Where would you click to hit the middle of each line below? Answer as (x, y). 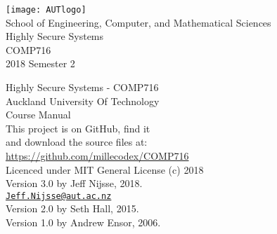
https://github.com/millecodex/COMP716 (97, 156)
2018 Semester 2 (40, 63)
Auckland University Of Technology (83, 101)
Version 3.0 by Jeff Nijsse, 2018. (74, 183)
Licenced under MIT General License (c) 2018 (105, 169)
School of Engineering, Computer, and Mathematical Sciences (138, 22)
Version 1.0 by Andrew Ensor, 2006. (83, 222)
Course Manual (38, 115)
